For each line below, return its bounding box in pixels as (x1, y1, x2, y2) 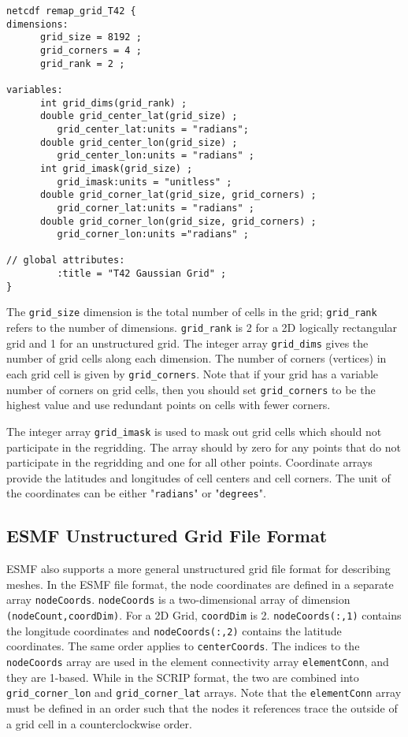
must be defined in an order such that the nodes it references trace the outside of (6, 699, 398, 716)
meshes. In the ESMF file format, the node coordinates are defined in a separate (6, 575, 394, 592)
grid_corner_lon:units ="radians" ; (57, 229, 249, 240)
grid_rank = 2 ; (39, 58, 125, 69)
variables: (6, 84, 63, 95)
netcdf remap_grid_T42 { (6, 6, 136, 17)
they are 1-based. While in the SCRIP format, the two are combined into (6, 668, 359, 685)
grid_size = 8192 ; (39, 32, 142, 43)
